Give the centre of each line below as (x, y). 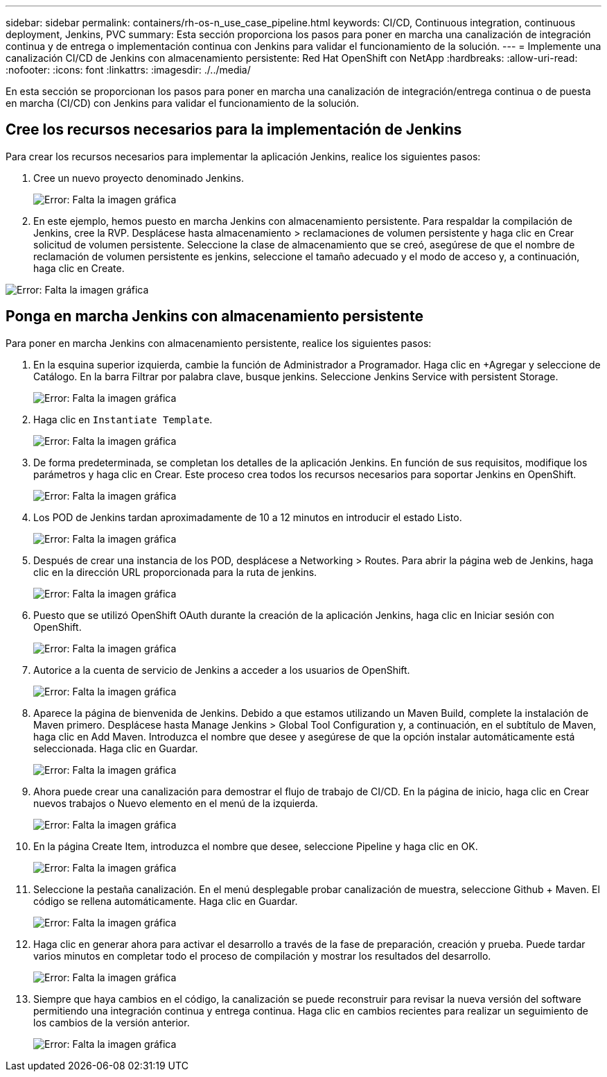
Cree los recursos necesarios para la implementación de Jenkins (234, 130)
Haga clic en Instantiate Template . (123, 419)
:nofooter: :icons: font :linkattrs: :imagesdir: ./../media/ (128, 70)
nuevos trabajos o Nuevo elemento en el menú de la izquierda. (176, 803)
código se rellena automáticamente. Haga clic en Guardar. (166, 901)
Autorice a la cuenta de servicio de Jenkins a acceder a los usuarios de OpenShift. (222, 670)
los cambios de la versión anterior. (112, 1022)
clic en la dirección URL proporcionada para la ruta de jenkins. (175, 572)
